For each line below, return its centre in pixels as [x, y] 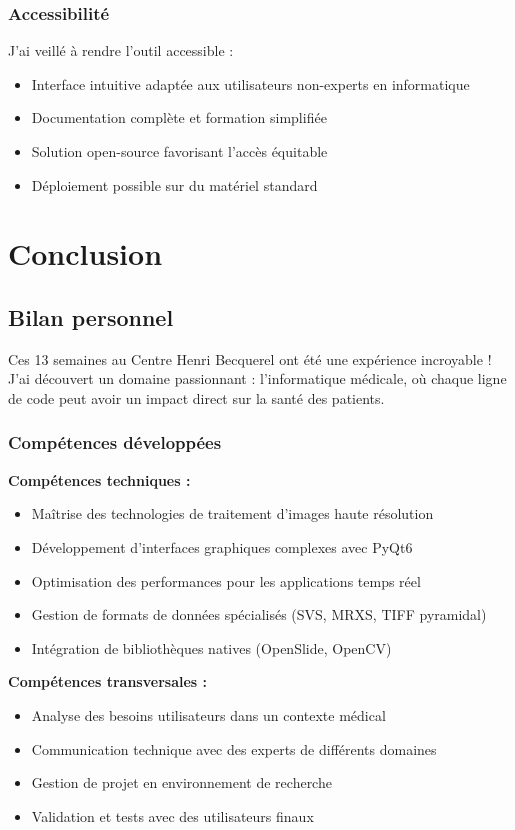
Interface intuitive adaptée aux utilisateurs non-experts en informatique [250, 83]
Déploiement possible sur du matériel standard [174, 184]
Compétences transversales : [107, 681]
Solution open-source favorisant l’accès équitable [179, 151]
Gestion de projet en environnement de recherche [181, 782]
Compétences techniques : [99, 479]
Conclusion [85, 253]
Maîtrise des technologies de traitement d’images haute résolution [232, 513]
